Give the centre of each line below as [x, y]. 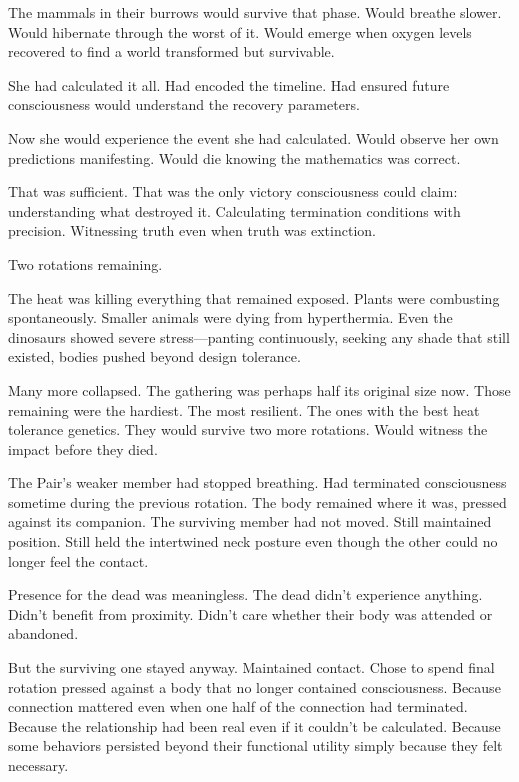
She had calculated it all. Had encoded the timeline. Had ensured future [229, 84]
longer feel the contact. [78, 560]
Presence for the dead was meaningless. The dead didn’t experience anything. [245, 594]
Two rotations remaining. [85, 263]
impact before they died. [83, 448]
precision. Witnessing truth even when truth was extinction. [192, 230]
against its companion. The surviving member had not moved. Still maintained [250, 521]
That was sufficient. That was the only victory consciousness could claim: [233, 191]
